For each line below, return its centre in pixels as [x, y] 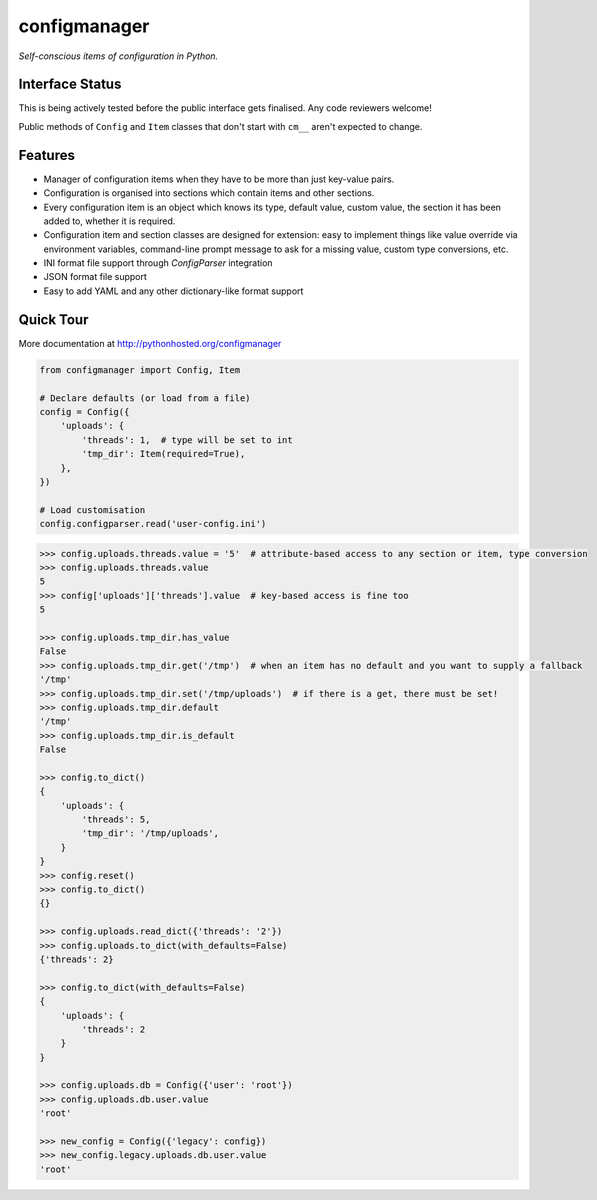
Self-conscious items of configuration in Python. [118, 56]
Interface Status [70, 84]
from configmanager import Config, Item [139, 369]
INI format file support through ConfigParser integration [158, 263]
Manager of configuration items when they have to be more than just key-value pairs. [219, 179]
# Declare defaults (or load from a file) [145, 398]
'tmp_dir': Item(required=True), [163, 454]
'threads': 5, [116, 819]
